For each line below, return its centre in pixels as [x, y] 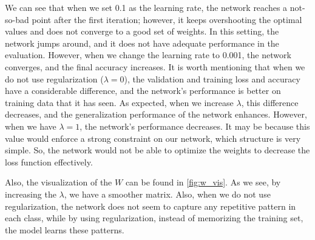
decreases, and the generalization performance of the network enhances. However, [156, 114]
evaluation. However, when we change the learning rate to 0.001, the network [148, 55]
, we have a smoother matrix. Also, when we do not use [167, 194]
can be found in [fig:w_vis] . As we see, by [203, 182]
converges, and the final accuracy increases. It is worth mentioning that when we [155, 66]
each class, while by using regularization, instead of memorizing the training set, [154, 218]
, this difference [270, 102]
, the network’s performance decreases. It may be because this [195, 126]
